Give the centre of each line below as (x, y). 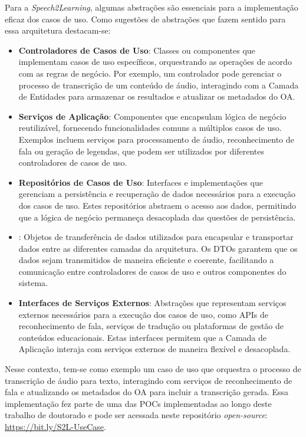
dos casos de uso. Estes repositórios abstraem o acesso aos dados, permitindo (157, 205)
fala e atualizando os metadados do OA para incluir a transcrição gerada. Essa (147, 392)
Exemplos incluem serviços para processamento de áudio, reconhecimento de (156, 139)
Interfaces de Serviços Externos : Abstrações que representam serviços (152, 303)
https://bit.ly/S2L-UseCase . (55, 426)
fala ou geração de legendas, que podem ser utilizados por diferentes (141, 151)
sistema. (33, 283)
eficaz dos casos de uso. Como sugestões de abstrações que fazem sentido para (145, 19)
